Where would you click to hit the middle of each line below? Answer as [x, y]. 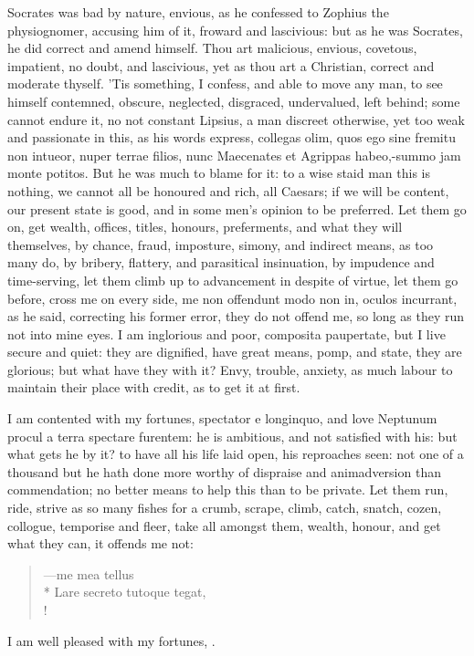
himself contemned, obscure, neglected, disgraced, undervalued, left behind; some [234, 101]
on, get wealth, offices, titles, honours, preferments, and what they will [205, 227]
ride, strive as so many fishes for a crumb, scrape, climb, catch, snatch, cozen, [225, 508]
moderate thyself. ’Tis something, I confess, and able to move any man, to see [225, 83]
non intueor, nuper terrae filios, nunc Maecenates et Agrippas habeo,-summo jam [234, 155]
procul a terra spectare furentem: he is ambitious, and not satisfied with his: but [232, 436]
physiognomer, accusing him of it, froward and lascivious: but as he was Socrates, [235, 30]
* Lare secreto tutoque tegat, [125, 592]
